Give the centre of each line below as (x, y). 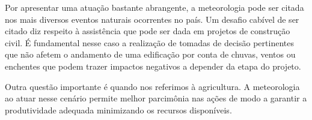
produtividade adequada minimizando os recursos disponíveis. (118, 109)
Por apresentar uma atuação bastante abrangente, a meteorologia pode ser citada (154, 7)
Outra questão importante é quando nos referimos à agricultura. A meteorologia (152, 86)
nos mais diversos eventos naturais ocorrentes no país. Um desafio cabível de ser (152, 19)
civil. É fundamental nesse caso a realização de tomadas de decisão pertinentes (149, 42)
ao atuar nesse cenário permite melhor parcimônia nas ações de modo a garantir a (156, 98)
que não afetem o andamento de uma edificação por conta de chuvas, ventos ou (150, 54)
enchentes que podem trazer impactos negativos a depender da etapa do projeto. (153, 66)
